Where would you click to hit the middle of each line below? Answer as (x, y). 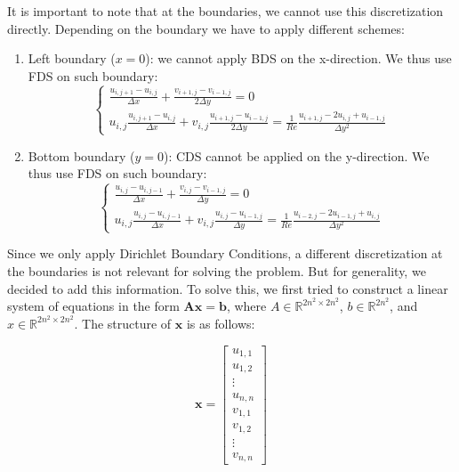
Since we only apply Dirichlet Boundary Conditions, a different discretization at (225, 253)
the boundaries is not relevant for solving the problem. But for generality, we (217, 271)
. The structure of (123, 323)
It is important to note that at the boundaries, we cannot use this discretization (225, 11)
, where (246, 306)
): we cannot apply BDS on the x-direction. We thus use (298, 58)
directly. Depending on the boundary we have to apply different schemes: (206, 28)
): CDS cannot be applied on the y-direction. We (296, 155)
